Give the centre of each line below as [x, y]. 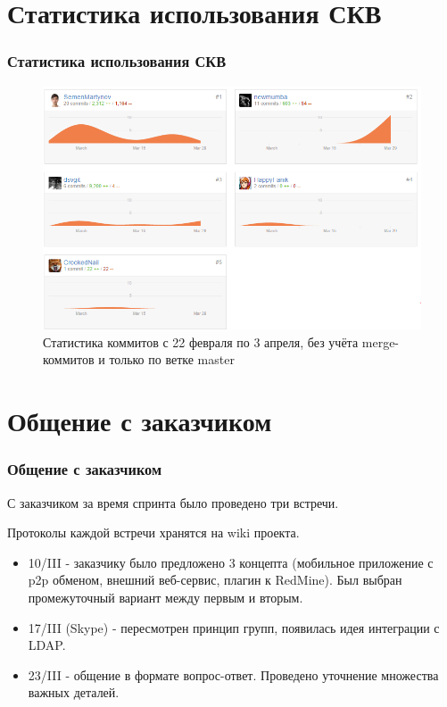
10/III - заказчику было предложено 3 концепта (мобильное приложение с [231, 562]
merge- [381, 341]
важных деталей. [74, 692]
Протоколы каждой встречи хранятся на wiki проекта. [153, 532]
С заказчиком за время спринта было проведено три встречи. [173, 502]
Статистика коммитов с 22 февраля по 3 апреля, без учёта [201, 341]
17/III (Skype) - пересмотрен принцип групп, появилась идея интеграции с [234, 627]
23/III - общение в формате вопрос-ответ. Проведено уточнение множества [233, 674]
